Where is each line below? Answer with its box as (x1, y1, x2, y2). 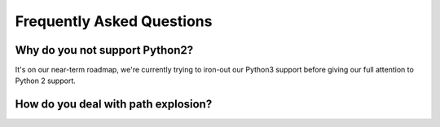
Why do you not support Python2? (15, 43, 194, 57)
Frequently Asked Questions (15, 12, 213, 30)
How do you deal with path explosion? (15, 98, 213, 112)
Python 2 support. (15, 76, 77, 85)
